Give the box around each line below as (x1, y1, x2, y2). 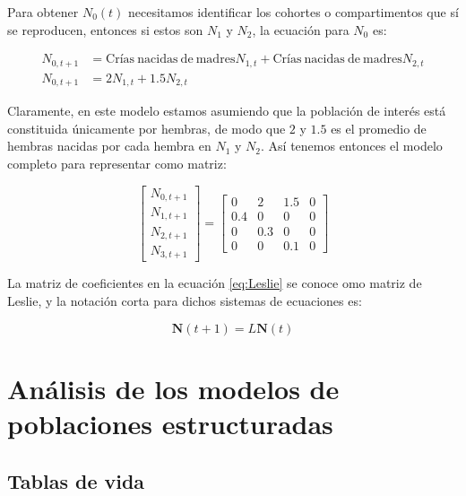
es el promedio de (331, 118, 427, 137)
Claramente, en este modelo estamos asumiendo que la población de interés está (7, 101, 446, 120)
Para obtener (7, 3, 79, 21)
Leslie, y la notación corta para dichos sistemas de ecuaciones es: (7, 292, 362, 310)
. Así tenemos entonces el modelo (261, 136, 443, 155)
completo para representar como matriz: (7, 153, 227, 172)
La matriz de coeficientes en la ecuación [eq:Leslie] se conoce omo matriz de (7, 274, 422, 292)
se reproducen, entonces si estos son (7, 20, 203, 39)
